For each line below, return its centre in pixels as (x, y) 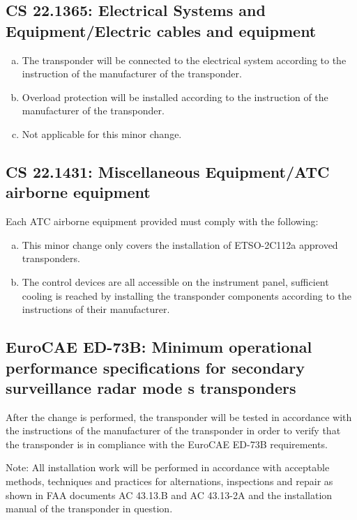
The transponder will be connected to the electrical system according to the (184, 60)
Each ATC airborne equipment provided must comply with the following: (162, 221)
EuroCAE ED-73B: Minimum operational (159, 347)
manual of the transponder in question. (89, 508)
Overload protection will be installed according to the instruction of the (175, 97)
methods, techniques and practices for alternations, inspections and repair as (169, 481)
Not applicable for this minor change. (102, 133)
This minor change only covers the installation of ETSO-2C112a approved (180, 244)
